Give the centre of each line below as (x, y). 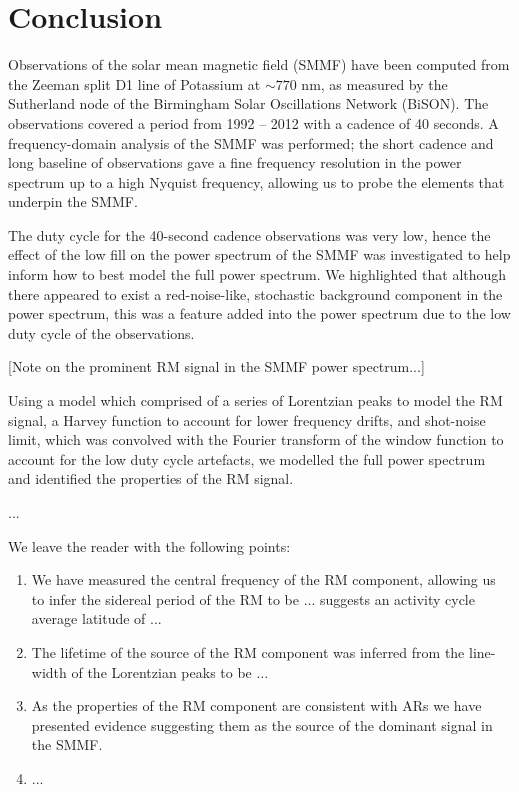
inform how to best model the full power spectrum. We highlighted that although (257, 274)
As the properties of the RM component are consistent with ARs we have (256, 705)
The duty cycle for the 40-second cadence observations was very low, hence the (249, 234)
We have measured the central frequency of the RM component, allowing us (263, 579)
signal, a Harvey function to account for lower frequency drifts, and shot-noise (247, 419)
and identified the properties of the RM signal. (151, 478)
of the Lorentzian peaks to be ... (170, 671)
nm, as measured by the (374, 83)
